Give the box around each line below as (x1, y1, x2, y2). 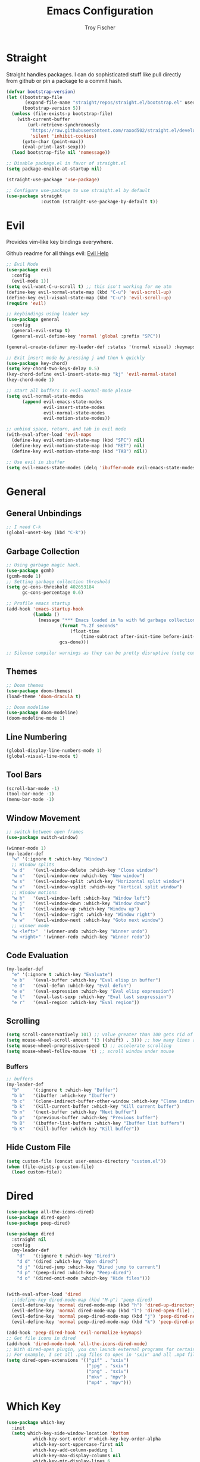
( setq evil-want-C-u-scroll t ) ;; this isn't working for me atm (6, 283, 171, 290)
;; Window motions (11, 890, 58, 896)
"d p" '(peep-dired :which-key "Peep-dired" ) (17, 1269, 132, 1275)
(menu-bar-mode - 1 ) (6, 797, 55, 803)
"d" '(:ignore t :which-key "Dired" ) (17, 1253, 116, 1259)
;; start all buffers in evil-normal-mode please (6, 388, 132, 394)
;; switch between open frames (6, 829, 84, 835)
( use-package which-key (6, 1419, 65, 1426)
